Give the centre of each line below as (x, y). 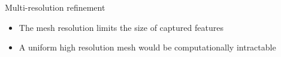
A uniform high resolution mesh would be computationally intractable (147, 47)
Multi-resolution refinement (55, 7)
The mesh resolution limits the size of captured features (121, 27)
